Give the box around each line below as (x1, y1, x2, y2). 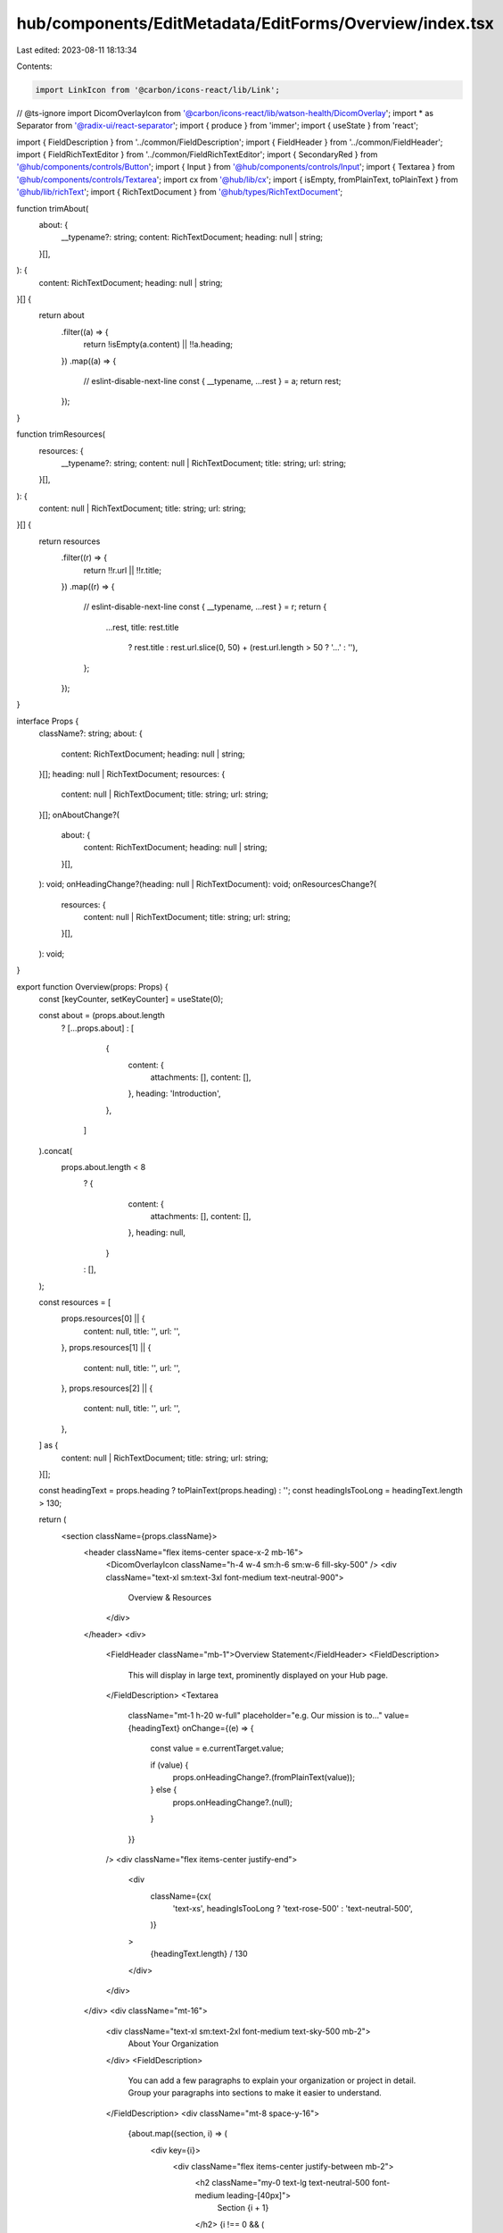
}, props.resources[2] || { (61, 1383, 153, 1393)
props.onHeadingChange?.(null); (172, 1796, 293, 1808)
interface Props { (16, 715, 79, 726)
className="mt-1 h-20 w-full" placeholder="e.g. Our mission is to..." (128, 1710, 383, 1721)
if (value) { (150, 1760, 189, 1770)
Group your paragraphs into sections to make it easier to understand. (128, 2087, 383, 2098)
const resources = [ (38, 1297, 111, 1308)
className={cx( (150, 1890, 211, 1902)
